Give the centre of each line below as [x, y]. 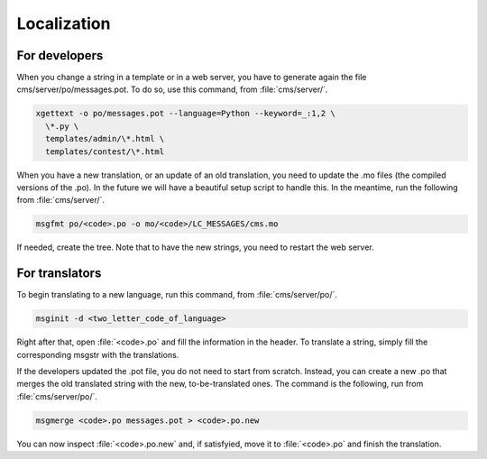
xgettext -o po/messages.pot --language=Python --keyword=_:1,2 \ [185, 114]
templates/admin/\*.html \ [105, 139]
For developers [60, 55]
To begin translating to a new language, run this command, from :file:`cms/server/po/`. [177, 295]
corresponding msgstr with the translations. [98, 354]
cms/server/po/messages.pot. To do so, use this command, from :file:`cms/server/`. [172, 89]
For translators [59, 274]
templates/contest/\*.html [105, 151]
